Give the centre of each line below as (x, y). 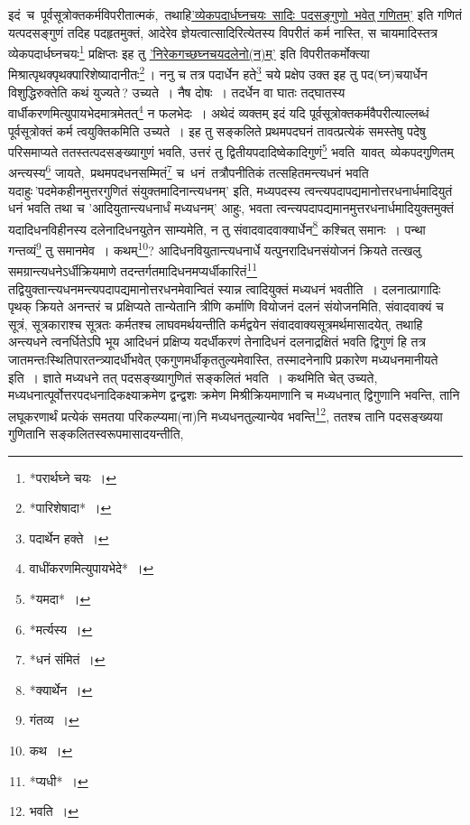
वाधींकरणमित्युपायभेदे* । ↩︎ (92, 568)
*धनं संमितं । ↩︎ (67, 659)
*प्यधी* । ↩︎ (59, 780)
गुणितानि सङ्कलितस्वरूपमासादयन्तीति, (96, 433)
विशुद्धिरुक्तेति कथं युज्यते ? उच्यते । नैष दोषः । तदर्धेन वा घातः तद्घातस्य (177, 92)
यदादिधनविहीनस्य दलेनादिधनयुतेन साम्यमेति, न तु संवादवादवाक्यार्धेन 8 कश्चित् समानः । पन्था (217, 227)
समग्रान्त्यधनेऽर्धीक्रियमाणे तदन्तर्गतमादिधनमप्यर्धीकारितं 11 (133, 269)
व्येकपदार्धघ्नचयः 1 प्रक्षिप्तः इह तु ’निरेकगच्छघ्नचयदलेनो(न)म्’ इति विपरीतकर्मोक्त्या (189, 52)
